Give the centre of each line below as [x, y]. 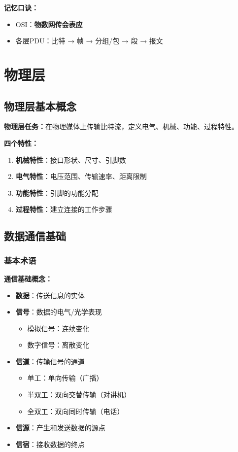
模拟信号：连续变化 [58, 328]
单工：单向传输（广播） [65, 378]
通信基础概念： [28, 278]
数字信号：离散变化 [58, 345]
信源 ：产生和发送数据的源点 [60, 428]
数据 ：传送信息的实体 [50, 295]
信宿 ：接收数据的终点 [50, 444]
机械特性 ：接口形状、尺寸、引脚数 [71, 159]
